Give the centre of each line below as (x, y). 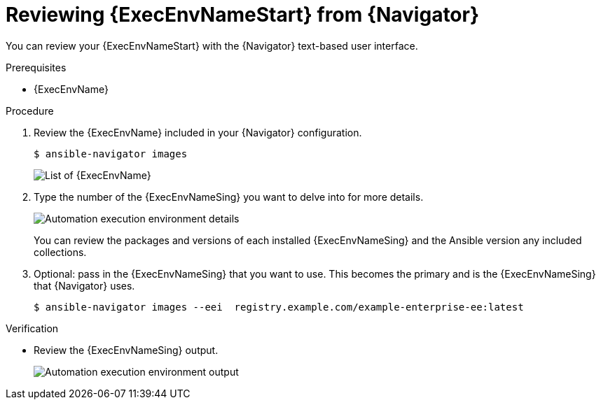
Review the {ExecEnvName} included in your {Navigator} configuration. (198, 132)
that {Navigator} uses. (84, 285)
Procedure (30, 111)
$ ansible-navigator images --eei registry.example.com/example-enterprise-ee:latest (279, 307)
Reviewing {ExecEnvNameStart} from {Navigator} (243, 15)
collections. (60, 252)
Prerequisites (36, 67)
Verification (32, 328)
